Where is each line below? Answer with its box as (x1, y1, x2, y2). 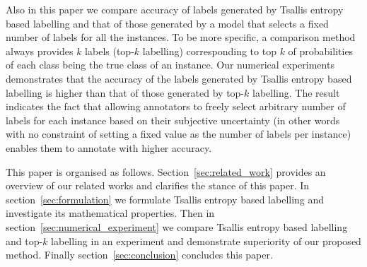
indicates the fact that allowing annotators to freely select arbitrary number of (6, 99, 346, 114)
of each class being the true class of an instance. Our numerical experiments (6, 57, 334, 72)
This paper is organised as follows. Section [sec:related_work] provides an (6, 164, 326, 179)
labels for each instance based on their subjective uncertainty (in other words (6, 112, 340, 127)
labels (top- (85, 43, 134, 58)
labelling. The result (252, 85, 340, 100)
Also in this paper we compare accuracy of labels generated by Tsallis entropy (6, 2, 344, 16)
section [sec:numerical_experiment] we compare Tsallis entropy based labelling (6, 219, 348, 234)
